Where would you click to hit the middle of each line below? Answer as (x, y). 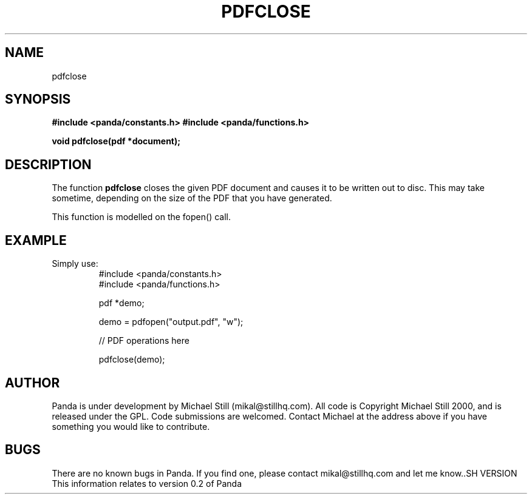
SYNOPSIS (38, 99)
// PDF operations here (144, 341)
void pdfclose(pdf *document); (116, 141)
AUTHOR (32, 383)
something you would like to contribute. (131, 426)
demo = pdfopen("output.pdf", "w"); (171, 322)
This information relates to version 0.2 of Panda (147, 483)
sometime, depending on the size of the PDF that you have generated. (192, 198)
